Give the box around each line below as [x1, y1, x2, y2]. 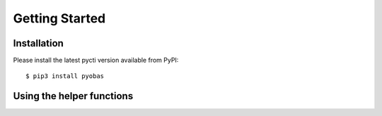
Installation [13, 37, 64, 49]
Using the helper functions [13, 90, 134, 102]
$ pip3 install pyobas [25, 72, 105, 80]
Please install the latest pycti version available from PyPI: [13, 56, 179, 65]
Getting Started [13, 11, 106, 26]
